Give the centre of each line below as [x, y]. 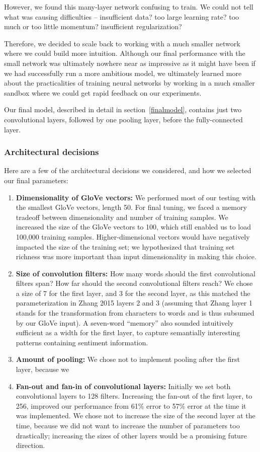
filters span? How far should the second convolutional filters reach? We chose [134, 283]
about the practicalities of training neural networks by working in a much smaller [129, 83]
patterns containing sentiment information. [82, 342]
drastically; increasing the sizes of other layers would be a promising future [131, 435]
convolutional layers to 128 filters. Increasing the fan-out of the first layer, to [134, 396]
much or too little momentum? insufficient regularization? [93, 26]
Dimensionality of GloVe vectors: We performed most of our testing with [136, 197]
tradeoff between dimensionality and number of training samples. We [122, 217]
